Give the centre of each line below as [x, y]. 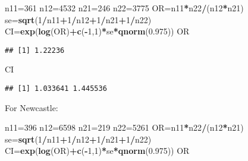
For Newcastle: [32, 107]
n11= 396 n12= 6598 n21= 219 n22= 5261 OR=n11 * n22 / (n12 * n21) [124, 127]
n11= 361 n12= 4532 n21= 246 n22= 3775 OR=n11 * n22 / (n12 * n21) [124, 8]
